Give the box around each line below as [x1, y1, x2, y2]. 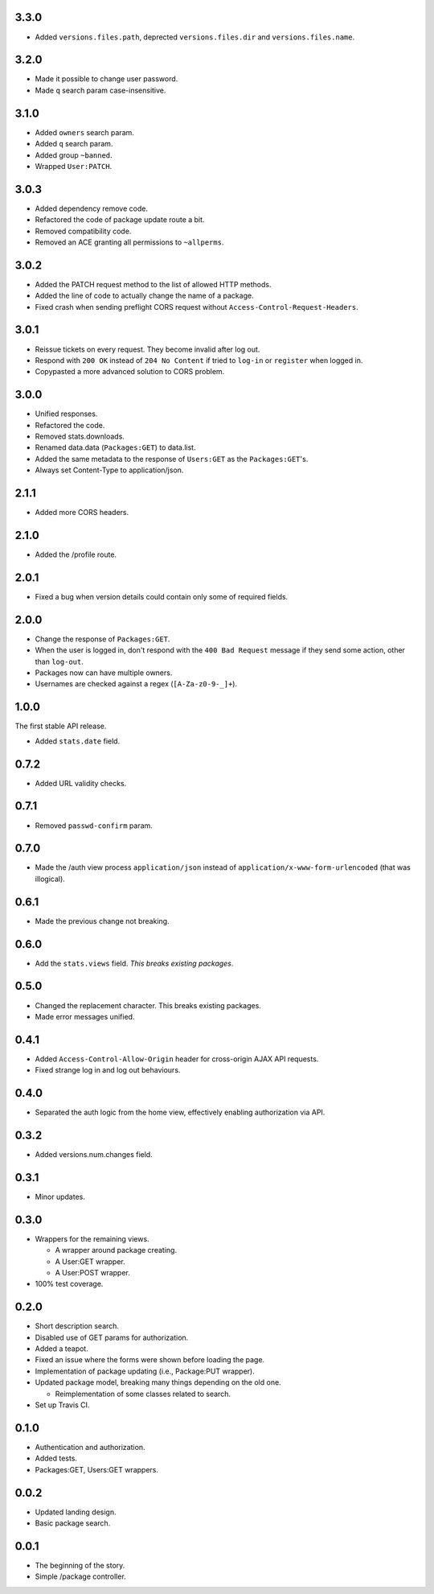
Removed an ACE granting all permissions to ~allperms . [35, 237, 224, 247]
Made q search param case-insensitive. [35, 85, 166, 95]
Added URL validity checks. [35, 778, 127, 788]
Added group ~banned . [35, 150, 113, 160]
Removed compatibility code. [35, 226, 132, 236]
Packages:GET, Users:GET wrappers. [35, 1464, 158, 1474]
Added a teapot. [35, 1344, 88, 1353]
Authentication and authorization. [35, 1442, 145, 1452]
